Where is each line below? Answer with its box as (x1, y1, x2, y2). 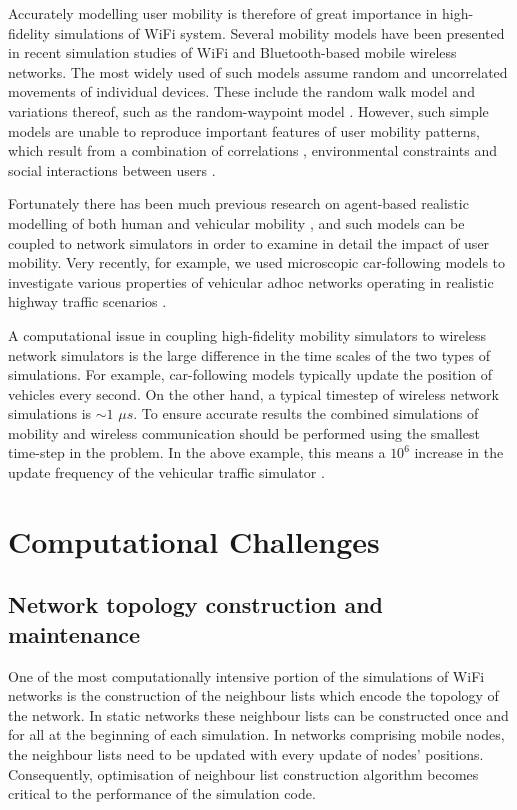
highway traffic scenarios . (8, 291, 167, 312)
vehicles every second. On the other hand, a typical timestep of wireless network (8, 383, 499, 404)
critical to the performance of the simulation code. (8, 783, 316, 804)
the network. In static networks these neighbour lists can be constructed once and (8, 704, 509, 725)
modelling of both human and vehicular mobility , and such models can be (8, 212, 465, 233)
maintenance (8, 618, 141, 649)
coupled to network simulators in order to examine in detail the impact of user (8, 232, 490, 253)
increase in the (414, 442, 504, 463)
